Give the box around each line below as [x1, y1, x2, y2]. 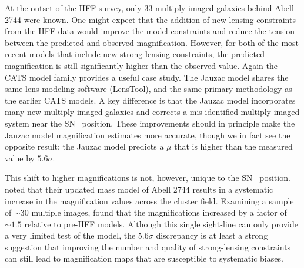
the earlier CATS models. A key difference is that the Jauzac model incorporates [5, 94, 296, 106]
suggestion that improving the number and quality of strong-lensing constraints [5, 240, 290, 253]
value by [5, 151, 35, 164]
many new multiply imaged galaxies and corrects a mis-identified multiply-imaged [5, 105, 300, 118]
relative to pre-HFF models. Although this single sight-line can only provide [24, 217, 298, 230]
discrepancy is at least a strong [156, 229, 268, 241]
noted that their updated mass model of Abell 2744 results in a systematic [5, 183, 273, 195]
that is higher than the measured [174, 140, 293, 153]
